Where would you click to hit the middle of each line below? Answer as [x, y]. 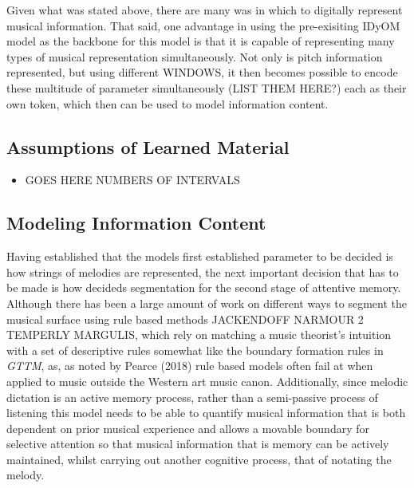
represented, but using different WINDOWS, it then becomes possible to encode [202, 72]
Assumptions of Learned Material [148, 146]
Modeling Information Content [136, 223]
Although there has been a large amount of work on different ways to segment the [207, 303]
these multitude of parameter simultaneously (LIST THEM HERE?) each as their [207, 87]
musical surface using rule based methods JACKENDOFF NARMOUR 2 [185, 319]
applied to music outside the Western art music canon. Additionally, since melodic [207, 381]
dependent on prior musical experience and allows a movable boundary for [188, 428]
